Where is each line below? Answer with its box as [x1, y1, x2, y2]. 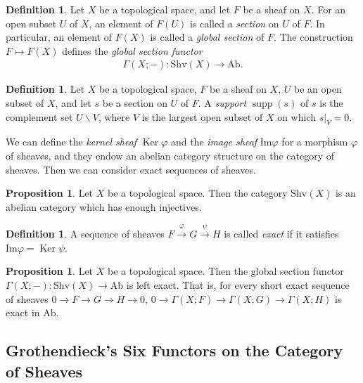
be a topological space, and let [99, 2, 231, 16]
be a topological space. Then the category [107, 186, 288, 200]
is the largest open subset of [141, 109, 263, 124]
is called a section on [189, 15, 279, 30]
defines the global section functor [62, 43, 203, 58]
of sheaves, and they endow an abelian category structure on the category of [6, 148, 335, 162]
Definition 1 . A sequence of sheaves [6, 226, 165, 241]
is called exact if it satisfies [224, 226, 339, 241]
